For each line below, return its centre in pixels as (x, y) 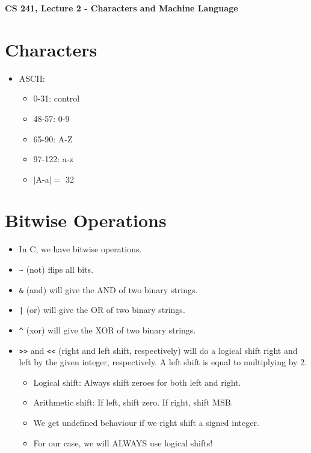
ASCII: (32, 78)
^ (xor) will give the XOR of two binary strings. (107, 330)
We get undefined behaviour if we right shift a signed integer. (146, 423)
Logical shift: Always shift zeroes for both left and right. (137, 382)
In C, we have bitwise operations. (80, 249)
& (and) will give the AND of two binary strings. (108, 289)
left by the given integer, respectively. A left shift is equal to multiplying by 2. (163, 362)
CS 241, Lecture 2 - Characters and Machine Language (122, 8)
